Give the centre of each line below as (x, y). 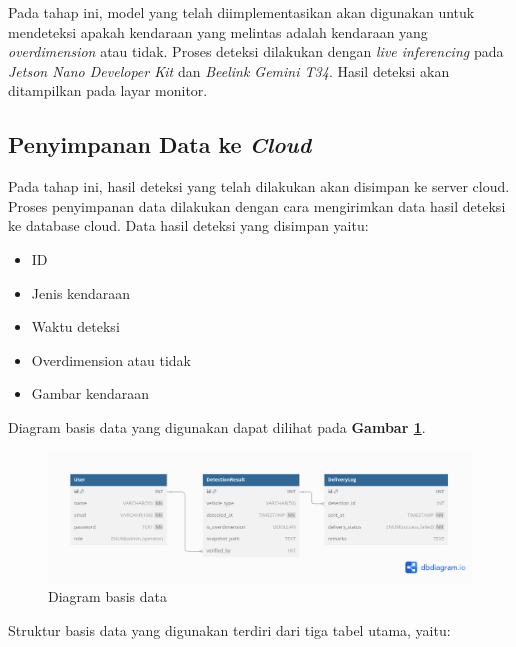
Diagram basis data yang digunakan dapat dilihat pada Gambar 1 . (217, 426)
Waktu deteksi (75, 326)
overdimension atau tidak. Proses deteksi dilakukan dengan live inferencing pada (256, 51)
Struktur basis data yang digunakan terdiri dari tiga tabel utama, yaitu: (229, 629)
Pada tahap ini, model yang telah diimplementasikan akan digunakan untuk (241, 12)
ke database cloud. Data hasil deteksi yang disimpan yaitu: (188, 225)
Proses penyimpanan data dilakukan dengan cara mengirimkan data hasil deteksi (257, 205)
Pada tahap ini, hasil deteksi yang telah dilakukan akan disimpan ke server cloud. (259, 186)
